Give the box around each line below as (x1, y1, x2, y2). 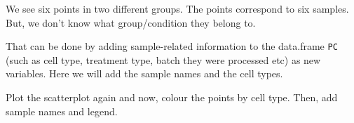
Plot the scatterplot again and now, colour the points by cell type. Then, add (6, 90, 338, 105)
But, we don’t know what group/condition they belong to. (6, 15, 256, 30)
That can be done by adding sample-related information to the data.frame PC (6, 39, 338, 53)
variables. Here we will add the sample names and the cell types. (6, 66, 283, 81)
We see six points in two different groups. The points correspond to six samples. (6, 1, 349, 15)
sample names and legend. (6, 103, 118, 118)
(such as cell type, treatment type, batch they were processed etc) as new (6, 52, 321, 67)
